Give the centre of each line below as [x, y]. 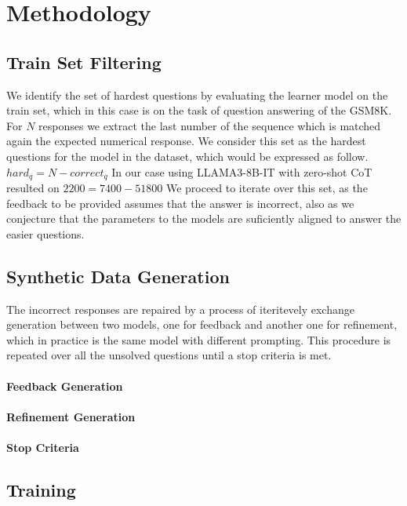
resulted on [33, 187]
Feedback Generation [65, 386]
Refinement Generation [71, 416]
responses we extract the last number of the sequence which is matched [210, 125]
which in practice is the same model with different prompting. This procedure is [199, 339]
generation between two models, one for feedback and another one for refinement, [202, 324]
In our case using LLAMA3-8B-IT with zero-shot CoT [242, 171]
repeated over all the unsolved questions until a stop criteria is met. [169, 355]
